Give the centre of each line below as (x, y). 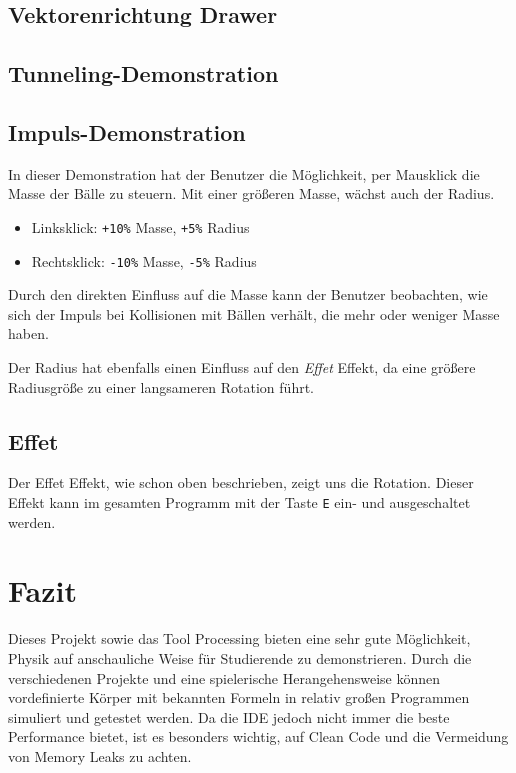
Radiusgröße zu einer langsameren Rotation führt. (161, 386)
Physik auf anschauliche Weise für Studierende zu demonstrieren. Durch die (240, 658)
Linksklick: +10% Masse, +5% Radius (140, 226)
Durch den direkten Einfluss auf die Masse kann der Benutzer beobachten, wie (248, 294)
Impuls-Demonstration (127, 131)
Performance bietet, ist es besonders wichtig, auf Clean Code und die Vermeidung (258, 736)
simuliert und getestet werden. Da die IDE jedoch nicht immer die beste (229, 716)
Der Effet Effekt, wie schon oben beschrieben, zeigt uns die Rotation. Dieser (241, 482)
